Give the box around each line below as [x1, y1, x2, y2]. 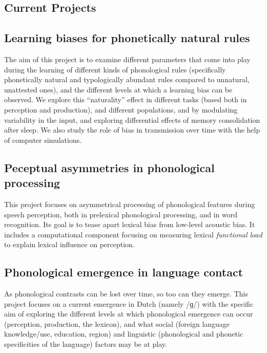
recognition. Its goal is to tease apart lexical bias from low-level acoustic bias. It [4, 219, 255, 230]
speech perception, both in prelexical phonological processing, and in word [4, 209, 238, 219]
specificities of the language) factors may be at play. [4, 339, 167, 349]
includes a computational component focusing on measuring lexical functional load [4, 229, 262, 239]
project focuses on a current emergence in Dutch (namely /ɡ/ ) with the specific [4, 298, 254, 309]
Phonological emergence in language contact [4, 264, 243, 280]
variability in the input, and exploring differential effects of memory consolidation [4, 114, 260, 125]
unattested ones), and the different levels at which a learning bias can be [4, 84, 233, 95]
